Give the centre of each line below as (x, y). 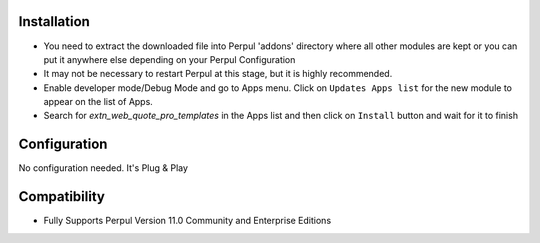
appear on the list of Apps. (98, 102)
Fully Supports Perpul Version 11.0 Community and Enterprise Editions (187, 221)
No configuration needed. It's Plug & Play (103, 168)
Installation (54, 21)
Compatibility (61, 196)
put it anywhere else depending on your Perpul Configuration (169, 59)
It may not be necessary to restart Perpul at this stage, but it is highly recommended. (218, 74)
